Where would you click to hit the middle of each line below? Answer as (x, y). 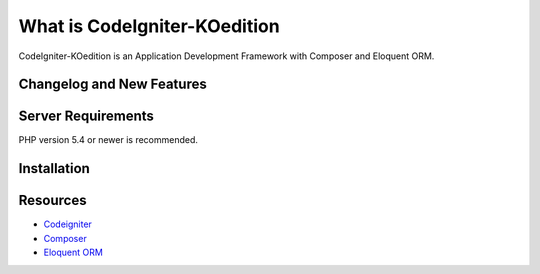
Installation (54, 168)
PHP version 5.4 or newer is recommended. (108, 140)
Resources (52, 200)
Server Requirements (86, 116)
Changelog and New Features (112, 84)
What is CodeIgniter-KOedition (149, 26)
